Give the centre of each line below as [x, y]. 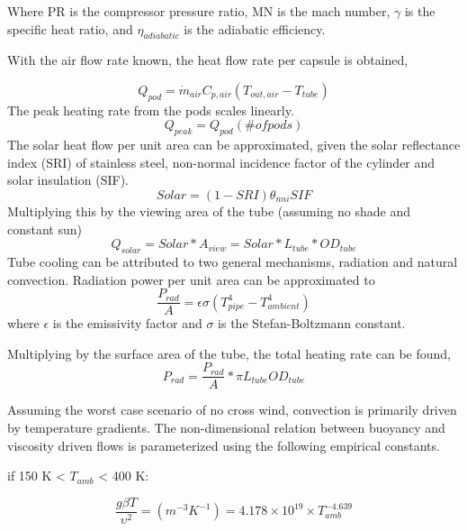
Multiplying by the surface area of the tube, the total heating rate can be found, [229, 353]
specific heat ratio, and [70, 28]
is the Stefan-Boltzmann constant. [312, 323]
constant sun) [45, 229]
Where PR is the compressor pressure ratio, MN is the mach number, [199, 11]
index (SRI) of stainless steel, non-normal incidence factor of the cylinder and [221, 162]
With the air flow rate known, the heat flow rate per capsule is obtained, [208, 60]
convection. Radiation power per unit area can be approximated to [191, 279]
